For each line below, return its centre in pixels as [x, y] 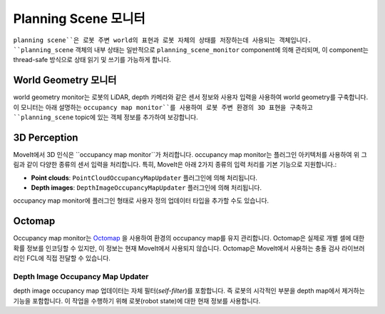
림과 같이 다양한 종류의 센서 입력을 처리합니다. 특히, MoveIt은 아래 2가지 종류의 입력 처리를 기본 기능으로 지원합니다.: [175, 165]
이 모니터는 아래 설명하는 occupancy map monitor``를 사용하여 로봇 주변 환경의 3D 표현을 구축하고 [163, 107]
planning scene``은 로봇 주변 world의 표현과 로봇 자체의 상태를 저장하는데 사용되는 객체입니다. [163, 40]
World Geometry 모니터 [65, 80]
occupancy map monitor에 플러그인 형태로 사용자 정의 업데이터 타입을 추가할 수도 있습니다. [141, 201]
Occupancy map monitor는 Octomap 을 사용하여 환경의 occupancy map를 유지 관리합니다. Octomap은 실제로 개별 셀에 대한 [189, 238]
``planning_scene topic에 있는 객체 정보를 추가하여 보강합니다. [106, 117]
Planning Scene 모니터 [79, 19]
